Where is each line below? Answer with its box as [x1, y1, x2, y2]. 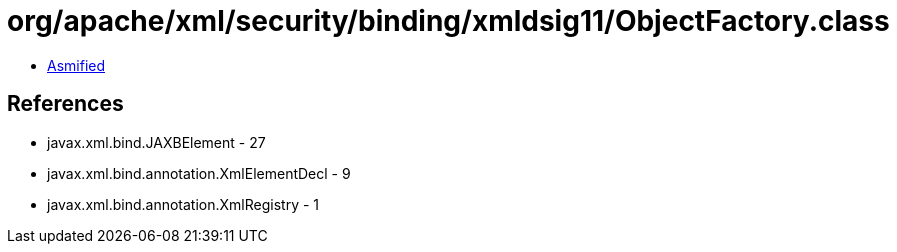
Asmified [47, 56, 106, 74]
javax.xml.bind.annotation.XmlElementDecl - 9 [47, 164, 351, 182]
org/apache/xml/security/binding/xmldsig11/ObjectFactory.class [7, 4, 890, 38]
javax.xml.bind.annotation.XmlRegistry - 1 [47, 195, 320, 213]
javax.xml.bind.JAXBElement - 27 [47, 133, 266, 151]
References [7, 91, 124, 117]
